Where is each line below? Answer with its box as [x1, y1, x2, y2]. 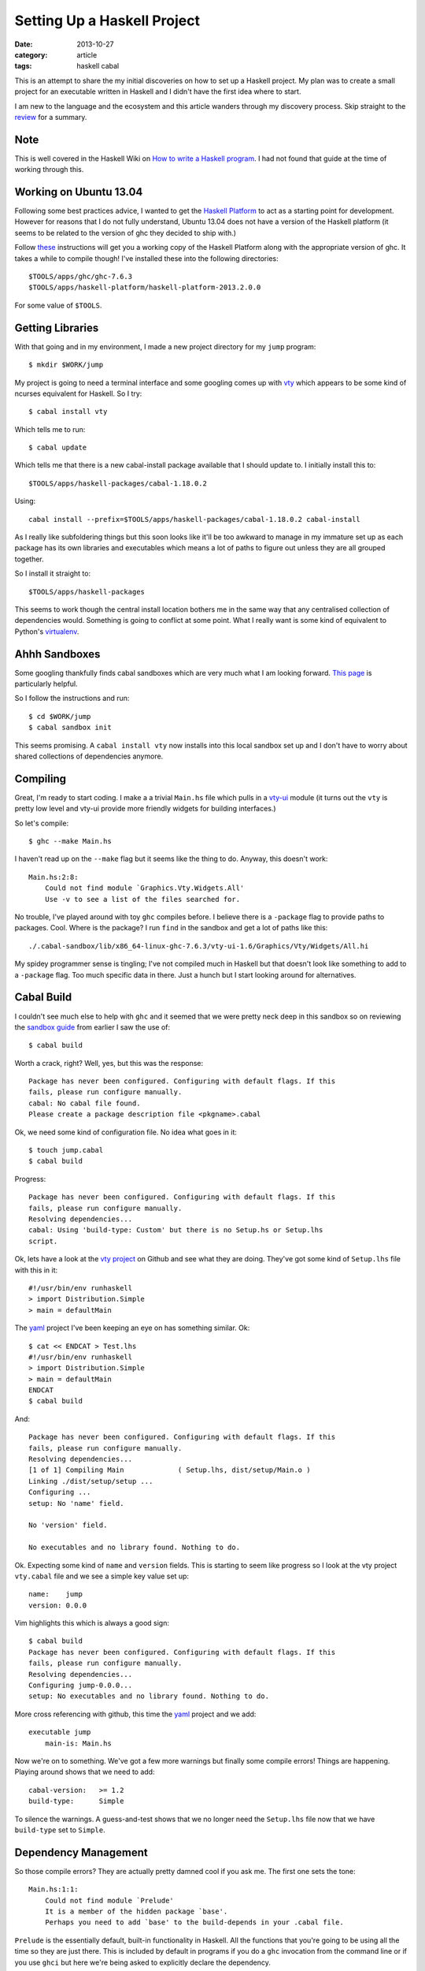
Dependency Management [14, 1846, 149, 1859]
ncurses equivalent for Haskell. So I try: [14, 389, 142, 398]
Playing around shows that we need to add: [14, 1767, 155, 1777]
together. [14, 554, 45, 564]
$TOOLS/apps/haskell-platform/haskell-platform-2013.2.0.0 [28, 283, 261, 292]
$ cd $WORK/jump [28, 712, 91, 721]
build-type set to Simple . [14, 1825, 105, 1835]
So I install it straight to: [14, 568, 91, 579]
